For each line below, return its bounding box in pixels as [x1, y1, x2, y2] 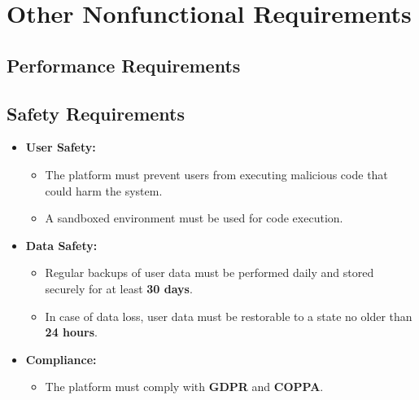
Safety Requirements [7, 100, 185, 125]
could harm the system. [45, 182, 163, 199]
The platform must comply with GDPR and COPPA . [45, 378, 324, 395]
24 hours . [45, 323, 98, 341]
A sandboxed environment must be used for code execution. [45, 209, 343, 226]
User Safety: [25, 138, 96, 156]
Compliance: [25, 350, 97, 367]
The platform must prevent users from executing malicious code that [45, 165, 388, 182]
